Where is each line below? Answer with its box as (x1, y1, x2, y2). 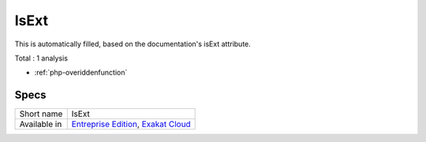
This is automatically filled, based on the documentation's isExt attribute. (14, 39, 252, 49)
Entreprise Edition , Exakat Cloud (71, 118, 191, 129)
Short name (19, 108, 63, 119)
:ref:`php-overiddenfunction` (34, 67, 128, 78)
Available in (19, 118, 62, 129)
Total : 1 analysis (14, 53, 69, 63)
